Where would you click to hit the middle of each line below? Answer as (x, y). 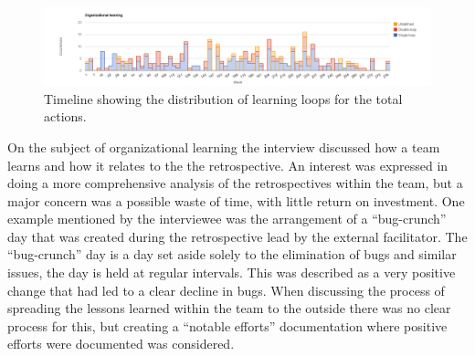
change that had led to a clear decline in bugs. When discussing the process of (226, 290)
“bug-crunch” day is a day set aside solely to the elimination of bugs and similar (232, 254)
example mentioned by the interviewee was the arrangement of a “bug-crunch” (227, 219)
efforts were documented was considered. (121, 344)
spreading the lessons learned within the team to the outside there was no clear (229, 308)
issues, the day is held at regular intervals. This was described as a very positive (232, 272)
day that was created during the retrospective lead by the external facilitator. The (237, 236)
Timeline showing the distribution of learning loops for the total (223, 98)
